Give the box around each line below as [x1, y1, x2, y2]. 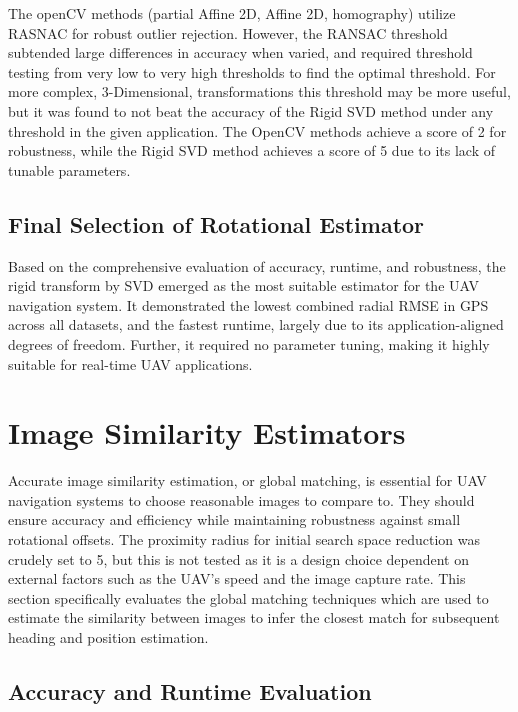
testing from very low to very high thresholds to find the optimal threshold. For [8, 61, 496, 82]
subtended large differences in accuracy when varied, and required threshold [8, 42, 473, 63]
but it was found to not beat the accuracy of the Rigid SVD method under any [8, 100, 494, 121]
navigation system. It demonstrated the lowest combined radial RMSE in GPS [8, 294, 489, 315]
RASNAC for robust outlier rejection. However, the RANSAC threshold [8, 22, 448, 43]
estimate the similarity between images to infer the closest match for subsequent [8, 607, 500, 628]
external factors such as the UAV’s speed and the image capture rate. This [8, 568, 466, 589]
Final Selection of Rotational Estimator [8, 208, 425, 239]
